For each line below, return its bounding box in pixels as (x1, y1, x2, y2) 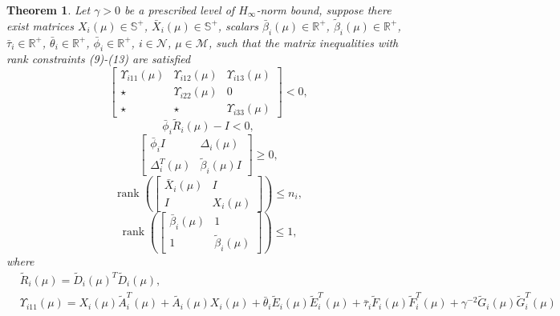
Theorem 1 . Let (6, 2, 91, 18)
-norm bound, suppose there (256, 2, 392, 18)
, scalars (217, 17, 259, 34)
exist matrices (6, 17, 74, 34)
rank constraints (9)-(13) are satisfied (6, 50, 191, 67)
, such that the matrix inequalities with (208, 34, 399, 50)
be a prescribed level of (124, 2, 235, 18)
